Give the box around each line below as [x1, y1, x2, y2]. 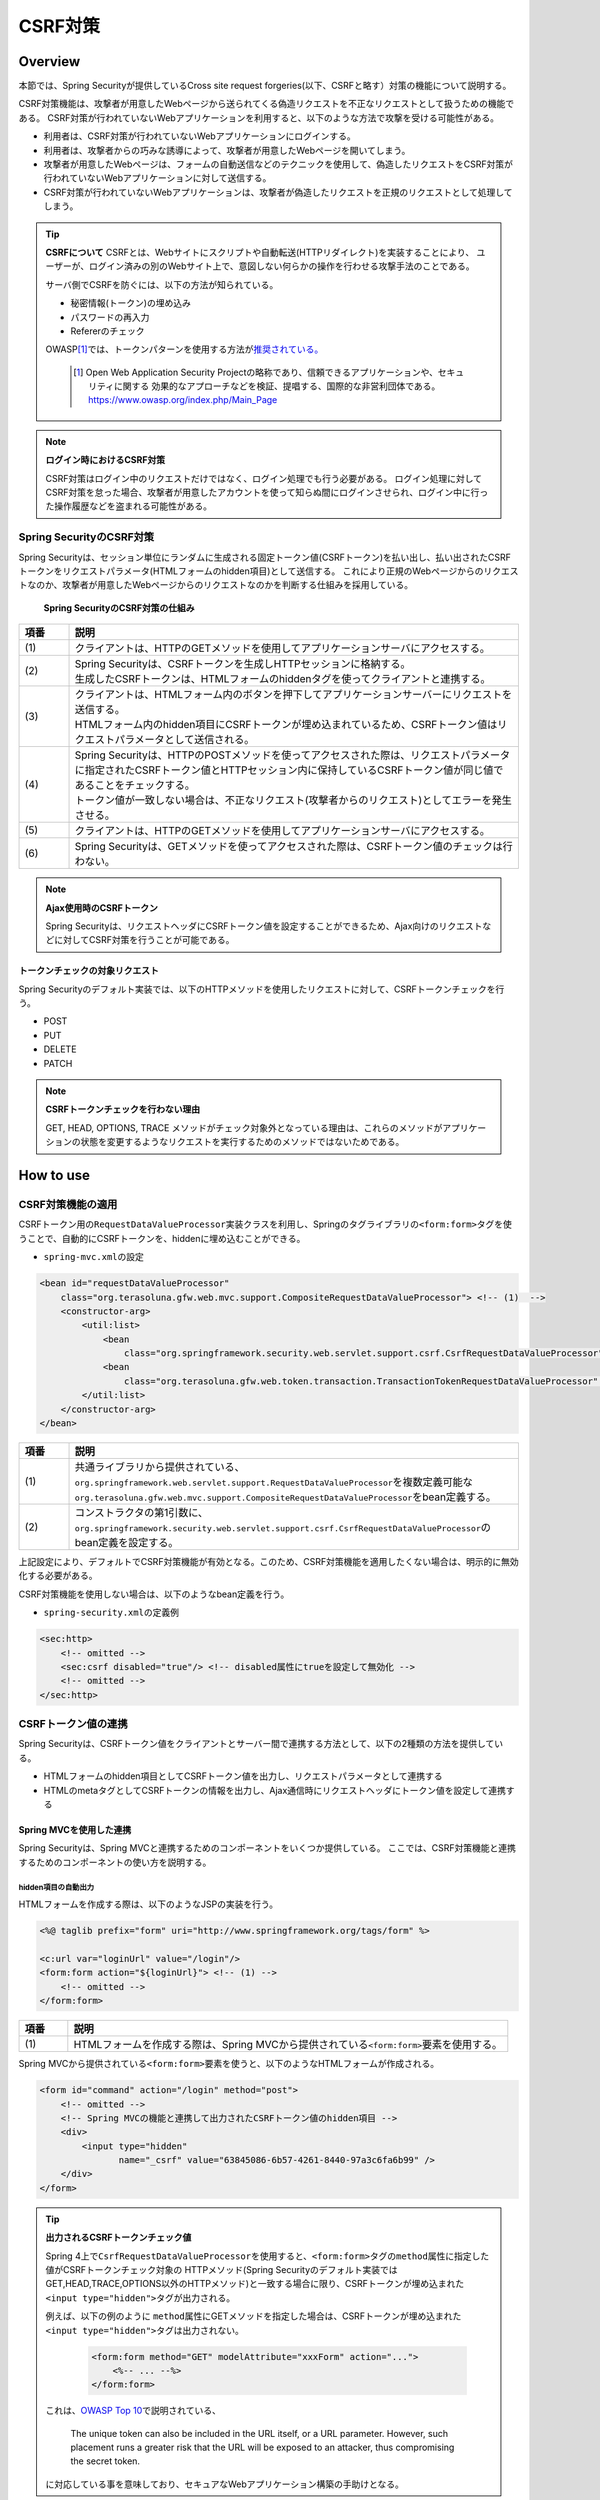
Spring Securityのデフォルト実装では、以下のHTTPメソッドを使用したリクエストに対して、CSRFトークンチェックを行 [18, 983, 505, 995]
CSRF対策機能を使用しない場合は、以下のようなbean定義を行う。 [18, 1588, 290, 1600]
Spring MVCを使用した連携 [18, 1824, 132, 1836]
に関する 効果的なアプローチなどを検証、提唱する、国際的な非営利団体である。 [113, 380, 441, 392]
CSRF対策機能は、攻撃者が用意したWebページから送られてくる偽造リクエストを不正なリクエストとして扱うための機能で [18, 98, 515, 110]
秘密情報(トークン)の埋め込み [70, 297, 192, 309]
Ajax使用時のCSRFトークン [45, 901, 159, 914]
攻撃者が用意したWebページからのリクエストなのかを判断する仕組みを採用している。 [61, 579, 414, 591]
